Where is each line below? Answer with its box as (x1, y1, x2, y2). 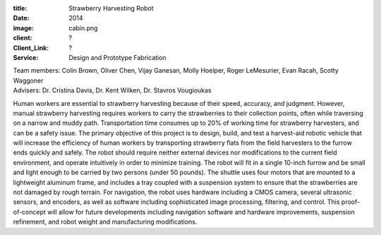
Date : (13, 14, 30, 23)
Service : (13, 53, 39, 61)
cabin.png (68, 23, 98, 32)
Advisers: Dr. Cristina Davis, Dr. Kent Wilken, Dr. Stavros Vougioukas (13, 86, 212, 95)
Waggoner (13, 76, 44, 85)
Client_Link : (13, 43, 49, 52)
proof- (341, 198, 360, 206)
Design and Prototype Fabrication (68, 53, 167, 61)
